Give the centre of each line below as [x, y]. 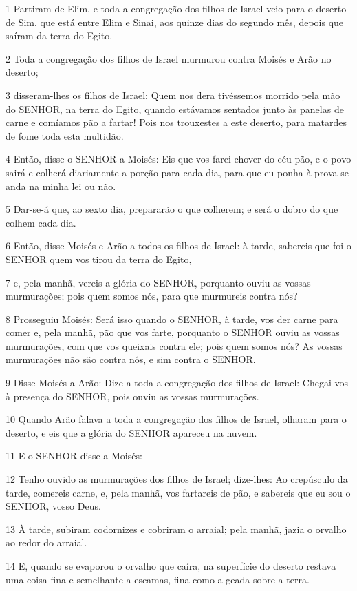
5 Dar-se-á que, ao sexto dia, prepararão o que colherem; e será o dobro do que [172, 209]
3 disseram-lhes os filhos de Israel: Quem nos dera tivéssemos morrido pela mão [173, 95]
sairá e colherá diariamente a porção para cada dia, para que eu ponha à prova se [177, 172]
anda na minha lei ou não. [61, 186]
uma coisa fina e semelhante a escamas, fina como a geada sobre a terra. [158, 579]
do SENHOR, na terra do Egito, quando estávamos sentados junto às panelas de [175, 108]
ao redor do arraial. [46, 542]
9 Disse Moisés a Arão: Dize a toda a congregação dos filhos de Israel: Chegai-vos [177, 383]
